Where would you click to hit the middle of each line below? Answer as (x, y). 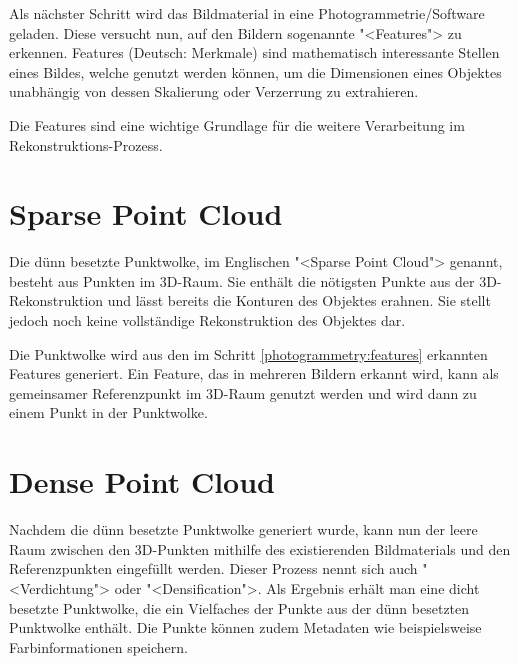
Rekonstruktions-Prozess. (86, 144)
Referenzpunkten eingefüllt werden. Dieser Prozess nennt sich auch (213, 568)
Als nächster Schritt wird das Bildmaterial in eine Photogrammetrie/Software (247, 13)
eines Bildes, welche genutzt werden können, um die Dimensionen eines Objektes (255, 71)
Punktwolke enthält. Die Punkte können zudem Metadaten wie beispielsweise (245, 627)
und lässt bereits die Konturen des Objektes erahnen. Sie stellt (299, 300)
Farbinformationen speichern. (98, 646)
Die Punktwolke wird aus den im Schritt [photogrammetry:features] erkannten (248, 353)
